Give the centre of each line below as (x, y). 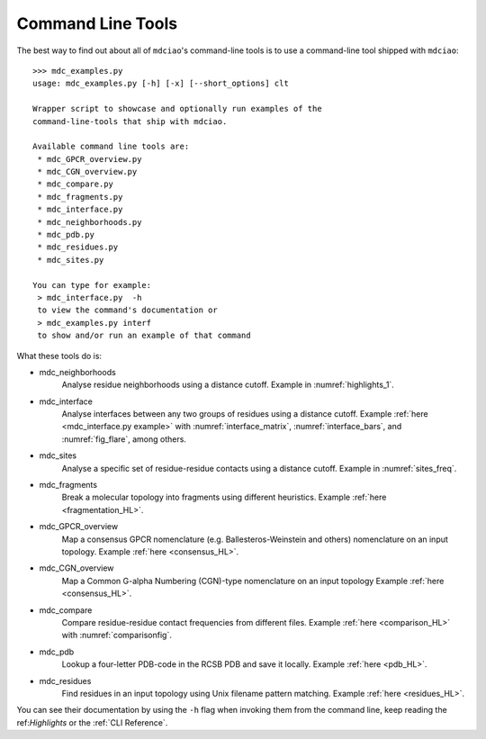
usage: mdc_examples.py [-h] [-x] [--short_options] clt (161, 84)
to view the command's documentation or (127, 310)
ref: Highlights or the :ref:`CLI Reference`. (92, 722)
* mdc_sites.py (71, 260)
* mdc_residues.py (78, 247)
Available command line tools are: (111, 147)
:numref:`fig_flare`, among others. (124, 439)
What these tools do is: (59, 356)
